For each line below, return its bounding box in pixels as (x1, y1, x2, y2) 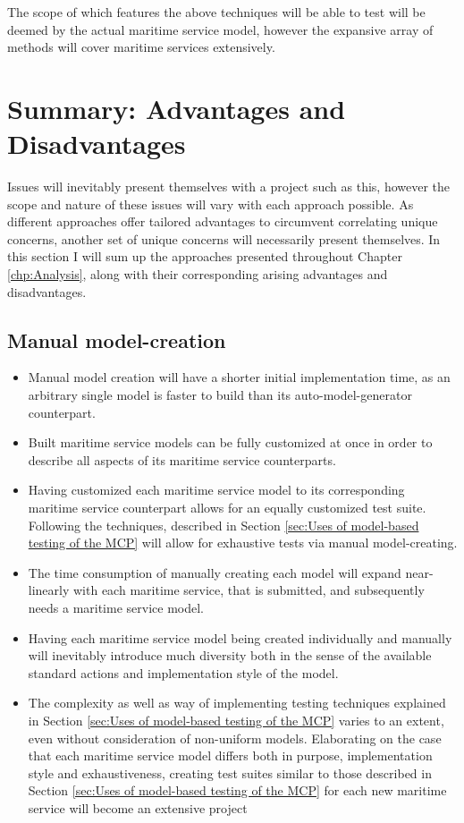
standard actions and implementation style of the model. (28, 663, 339, 682)
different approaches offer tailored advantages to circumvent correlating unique (7, 212, 438, 231)
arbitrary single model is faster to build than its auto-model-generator (28, 386, 412, 404)
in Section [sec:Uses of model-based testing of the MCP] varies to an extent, (28, 710, 444, 729)
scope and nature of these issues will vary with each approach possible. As (7, 194, 414, 213)
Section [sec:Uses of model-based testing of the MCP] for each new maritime (28, 781, 447, 800)
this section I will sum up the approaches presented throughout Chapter (7, 247, 402, 266)
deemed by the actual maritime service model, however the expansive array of (7, 20, 434, 38)
